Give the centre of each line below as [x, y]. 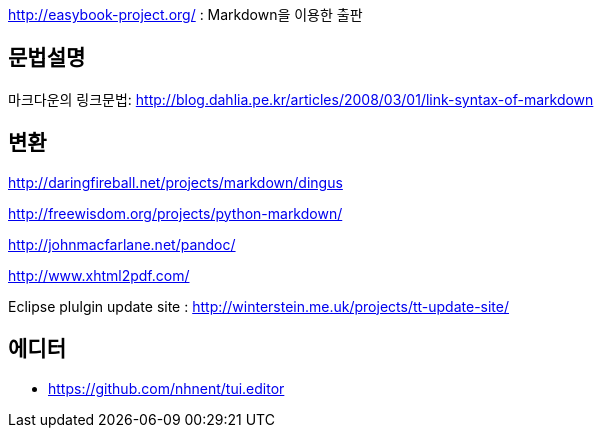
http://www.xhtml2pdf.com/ [99, 275]
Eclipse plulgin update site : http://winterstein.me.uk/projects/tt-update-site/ [259, 306]
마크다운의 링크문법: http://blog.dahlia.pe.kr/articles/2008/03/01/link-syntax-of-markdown [301, 99]
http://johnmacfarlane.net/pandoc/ [122, 244]
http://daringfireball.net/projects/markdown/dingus [175, 182]
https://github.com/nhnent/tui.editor [166, 388]
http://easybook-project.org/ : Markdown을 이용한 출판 [185, 14]
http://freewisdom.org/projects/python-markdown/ [175, 213]
